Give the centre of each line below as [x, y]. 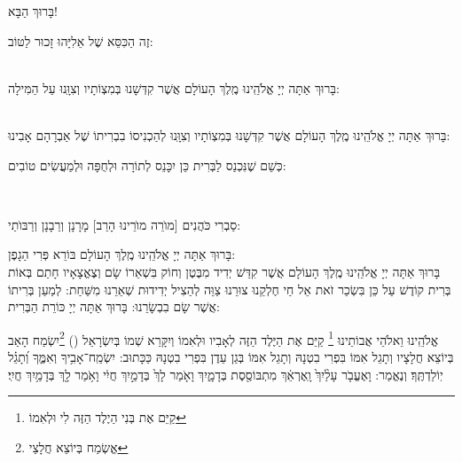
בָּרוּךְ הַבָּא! [33, 11]
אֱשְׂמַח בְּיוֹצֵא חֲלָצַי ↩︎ [78, 446]
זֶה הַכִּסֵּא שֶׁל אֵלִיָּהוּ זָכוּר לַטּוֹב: [81, 40]
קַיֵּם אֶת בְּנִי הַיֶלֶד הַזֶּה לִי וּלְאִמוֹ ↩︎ [107, 417]
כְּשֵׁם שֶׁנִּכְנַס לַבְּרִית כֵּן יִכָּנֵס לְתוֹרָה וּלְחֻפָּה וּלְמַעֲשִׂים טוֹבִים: [147, 164]
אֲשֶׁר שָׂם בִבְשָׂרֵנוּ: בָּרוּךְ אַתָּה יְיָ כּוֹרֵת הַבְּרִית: [114, 306]
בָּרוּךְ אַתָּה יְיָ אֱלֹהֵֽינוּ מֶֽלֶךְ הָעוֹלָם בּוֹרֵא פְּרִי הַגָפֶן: [122, 254]
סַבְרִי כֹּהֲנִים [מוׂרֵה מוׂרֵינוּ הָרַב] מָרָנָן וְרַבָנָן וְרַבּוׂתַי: [125, 224]
